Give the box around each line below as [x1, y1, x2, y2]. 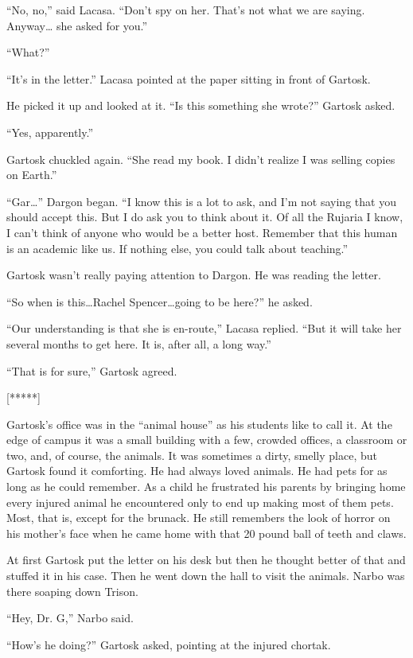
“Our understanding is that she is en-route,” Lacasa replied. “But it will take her [6, 320, 402, 337]
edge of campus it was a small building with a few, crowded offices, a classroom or [6, 431, 407, 448]
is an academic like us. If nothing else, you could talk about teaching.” [6, 239, 349, 256]
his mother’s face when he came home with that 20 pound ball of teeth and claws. [6, 524, 407, 541]
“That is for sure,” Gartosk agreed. [6, 362, 177, 379]
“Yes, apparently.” [6, 123, 94, 140]
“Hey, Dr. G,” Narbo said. [6, 609, 134, 626]
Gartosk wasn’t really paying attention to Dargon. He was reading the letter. [6, 267, 381, 283]
